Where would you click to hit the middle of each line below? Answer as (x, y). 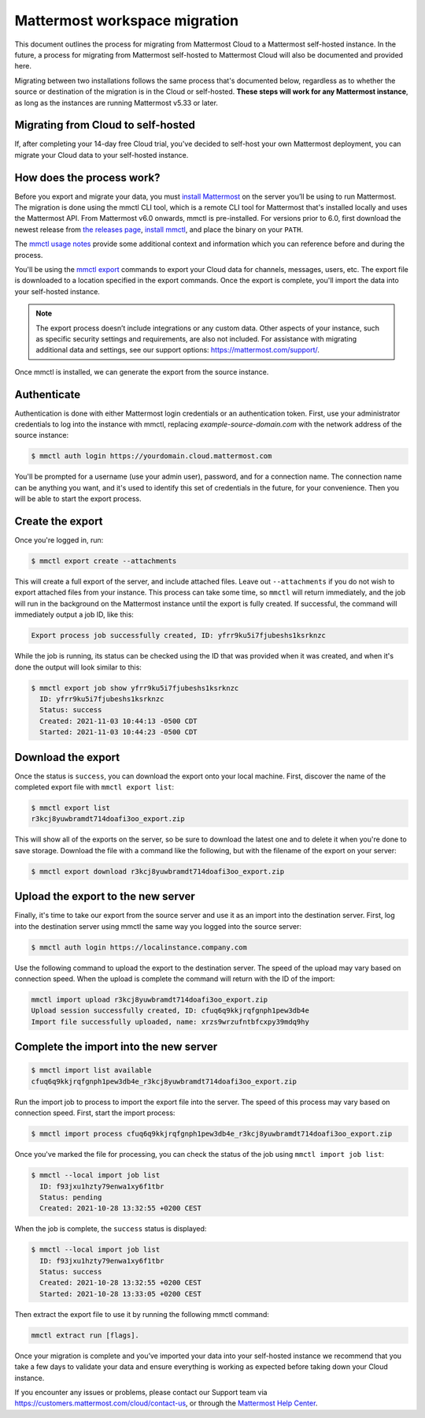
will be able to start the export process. (78, 499)
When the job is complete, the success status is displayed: (111, 1229)
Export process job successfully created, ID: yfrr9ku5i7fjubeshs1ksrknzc (179, 636)
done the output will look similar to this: (78, 667)
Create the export (59, 522)
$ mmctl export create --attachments (104, 561)
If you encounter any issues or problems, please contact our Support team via (141, 1392)
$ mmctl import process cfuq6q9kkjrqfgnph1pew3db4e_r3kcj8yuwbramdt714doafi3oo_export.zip (212, 1134)
